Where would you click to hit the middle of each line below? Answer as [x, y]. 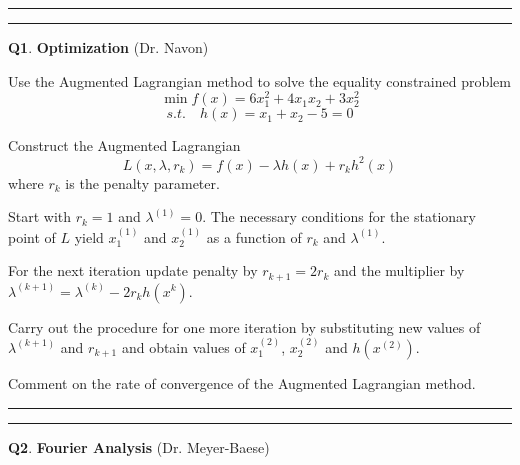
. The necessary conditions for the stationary [339, 216]
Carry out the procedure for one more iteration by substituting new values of [244, 326]
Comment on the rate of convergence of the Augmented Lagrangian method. [242, 382]
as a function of [254, 236]
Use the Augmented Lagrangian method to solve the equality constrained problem [259, 80]
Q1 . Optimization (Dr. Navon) [108, 47]
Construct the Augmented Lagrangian [124, 145]
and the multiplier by [399, 270]
